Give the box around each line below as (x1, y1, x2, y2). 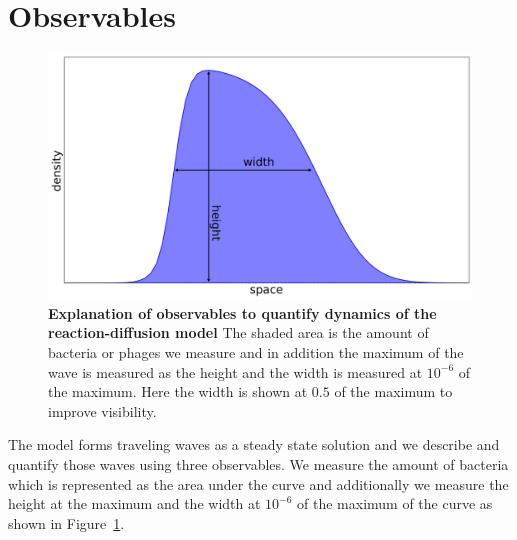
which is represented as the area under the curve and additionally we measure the (8, 473, 509, 494)
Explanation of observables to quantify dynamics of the (48, 302, 437, 323)
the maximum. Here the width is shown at (48, 381, 308, 402)
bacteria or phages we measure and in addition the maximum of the (48, 342, 464, 363)
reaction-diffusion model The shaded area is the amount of (48, 322, 429, 343)
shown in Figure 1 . (8, 512, 125, 533)
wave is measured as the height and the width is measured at (48, 361, 423, 382)
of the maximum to (334, 381, 453, 402)
